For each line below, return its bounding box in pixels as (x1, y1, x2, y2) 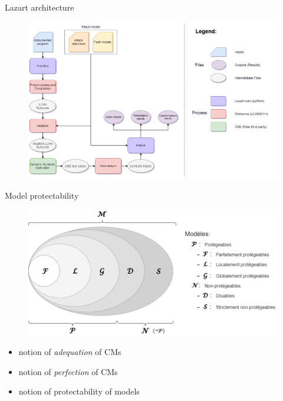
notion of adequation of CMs (18, 346, 121, 358)
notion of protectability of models (18, 385, 140, 397)
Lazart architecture (5, 1, 74, 14)
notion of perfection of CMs (18, 365, 118, 377)
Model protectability (5, 189, 79, 201)
